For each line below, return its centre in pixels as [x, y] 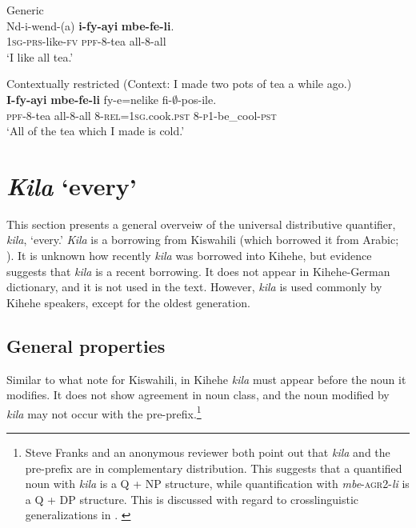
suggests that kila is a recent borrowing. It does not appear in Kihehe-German [198, 271]
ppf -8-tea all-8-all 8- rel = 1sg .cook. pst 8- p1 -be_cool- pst [142, 115]
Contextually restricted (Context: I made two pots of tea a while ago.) [179, 84]
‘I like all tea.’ [40, 56]
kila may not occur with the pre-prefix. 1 [104, 412]
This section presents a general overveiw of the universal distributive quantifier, [201, 224]
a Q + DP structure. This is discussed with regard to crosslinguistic [192, 499]
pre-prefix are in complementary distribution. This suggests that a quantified [214, 468]
